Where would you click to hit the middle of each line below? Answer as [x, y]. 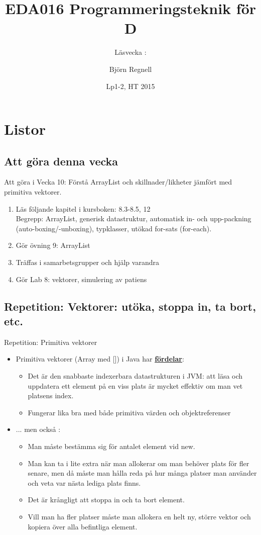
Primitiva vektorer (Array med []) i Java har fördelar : [100, 359]
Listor [25, 129]
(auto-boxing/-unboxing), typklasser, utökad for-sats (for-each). [114, 228]
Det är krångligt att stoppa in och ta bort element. [106, 500]
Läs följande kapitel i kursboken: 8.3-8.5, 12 [83, 208]
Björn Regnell [130, 69]
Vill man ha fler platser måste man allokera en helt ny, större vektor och [139, 516]
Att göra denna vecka [61, 161]
